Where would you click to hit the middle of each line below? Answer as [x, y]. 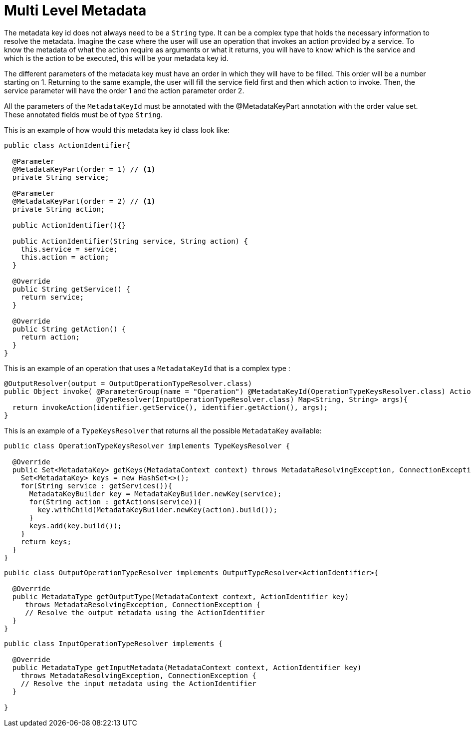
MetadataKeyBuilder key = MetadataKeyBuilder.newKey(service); [155, 494]
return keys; [46, 542]
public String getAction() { [69, 329]
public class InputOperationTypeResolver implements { [114, 643]
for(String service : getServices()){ [97, 486]
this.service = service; [69, 249]
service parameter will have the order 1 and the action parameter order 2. [124, 90]
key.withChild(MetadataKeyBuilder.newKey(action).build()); [157, 510]
